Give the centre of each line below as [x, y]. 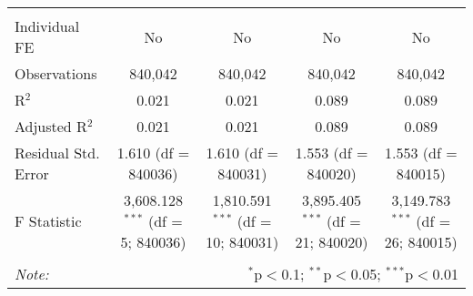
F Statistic [48, 221]
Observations [56, 73]
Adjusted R [51, 126]
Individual [47, 26]
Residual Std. [57, 153]
